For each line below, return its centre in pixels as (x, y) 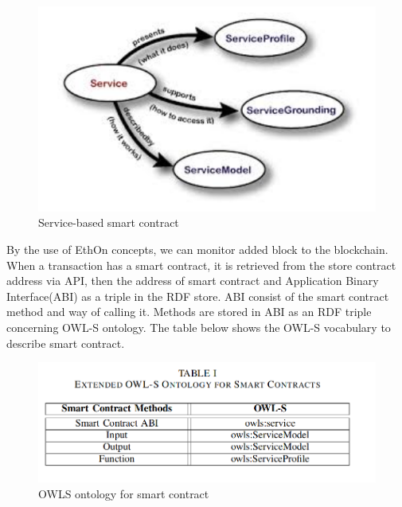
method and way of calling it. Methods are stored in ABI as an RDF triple (189, 312)
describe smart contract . (66, 343)
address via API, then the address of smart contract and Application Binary (193, 281)
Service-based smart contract (109, 222)
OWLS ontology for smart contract (124, 493)
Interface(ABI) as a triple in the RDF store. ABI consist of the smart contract (198, 296)
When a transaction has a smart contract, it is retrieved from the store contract (201, 265)
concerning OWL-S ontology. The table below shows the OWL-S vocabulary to (199, 327)
